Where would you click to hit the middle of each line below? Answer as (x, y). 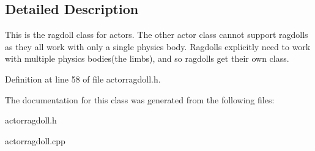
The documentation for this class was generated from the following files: (140, 99)
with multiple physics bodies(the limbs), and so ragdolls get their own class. (147, 58)
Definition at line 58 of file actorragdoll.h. (83, 79)
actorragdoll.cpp (35, 140)
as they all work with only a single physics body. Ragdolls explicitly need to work (158, 46)
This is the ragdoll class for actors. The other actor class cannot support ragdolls (157, 35)
